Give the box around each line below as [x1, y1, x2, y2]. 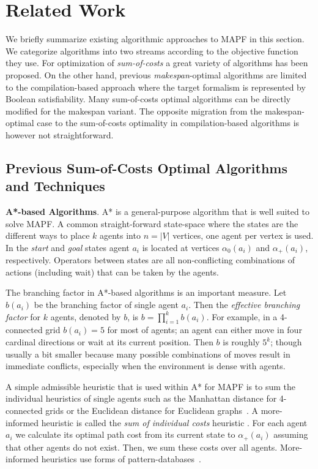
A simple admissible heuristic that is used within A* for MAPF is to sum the [6, 380, 295, 392]
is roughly [223, 336, 260, 348]
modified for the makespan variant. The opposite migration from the [6, 104, 262, 117]
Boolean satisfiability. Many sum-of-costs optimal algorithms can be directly [6, 92, 291, 105]
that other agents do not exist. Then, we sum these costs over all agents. [6, 440, 278, 453]
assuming [273, 428, 308, 441]
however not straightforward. [6, 128, 114, 141]
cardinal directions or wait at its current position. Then [6, 336, 213, 348]
